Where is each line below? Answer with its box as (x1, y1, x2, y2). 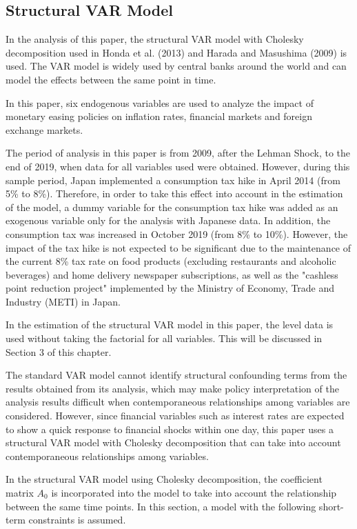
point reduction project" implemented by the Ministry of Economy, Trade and (6, 281, 335, 295)
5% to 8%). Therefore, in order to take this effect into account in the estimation (6, 186, 343, 201)
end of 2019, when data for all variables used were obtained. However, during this (6, 159, 350, 173)
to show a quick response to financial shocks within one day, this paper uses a (6, 421, 334, 436)
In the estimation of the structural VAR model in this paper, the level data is (6, 317, 334, 332)
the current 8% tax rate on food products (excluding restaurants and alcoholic (6, 254, 336, 268)
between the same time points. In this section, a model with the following (6, 499, 316, 513)
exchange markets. (6, 122, 83, 137)
